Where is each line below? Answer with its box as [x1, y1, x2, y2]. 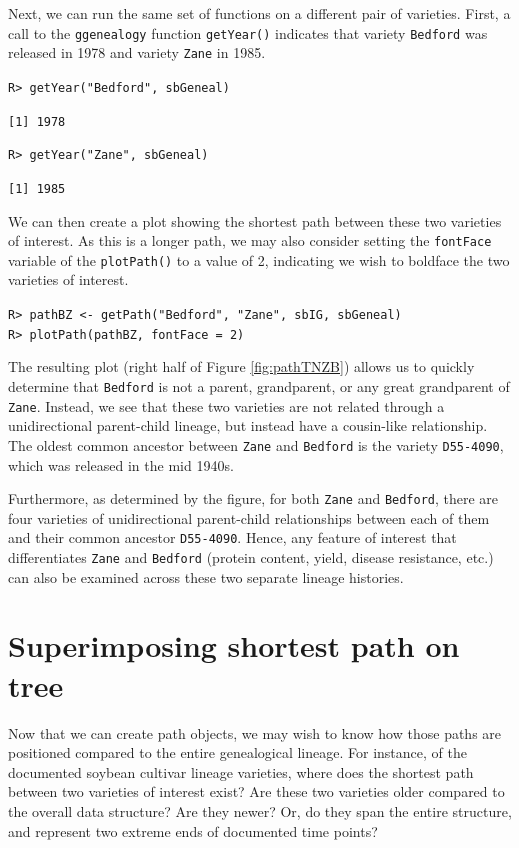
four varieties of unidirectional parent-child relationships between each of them [8, 507, 490, 528]
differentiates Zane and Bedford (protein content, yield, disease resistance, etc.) [8, 547, 494, 567]
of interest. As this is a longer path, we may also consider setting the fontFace [8, 230, 492, 251]
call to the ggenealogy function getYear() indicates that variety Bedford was [8, 22, 488, 43]
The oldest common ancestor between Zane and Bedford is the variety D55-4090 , [8, 434, 504, 455]
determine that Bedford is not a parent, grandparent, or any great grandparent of [8, 375, 510, 396]
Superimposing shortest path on [8, 625, 460, 666]
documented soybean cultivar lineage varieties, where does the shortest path [8, 761, 474, 782]
